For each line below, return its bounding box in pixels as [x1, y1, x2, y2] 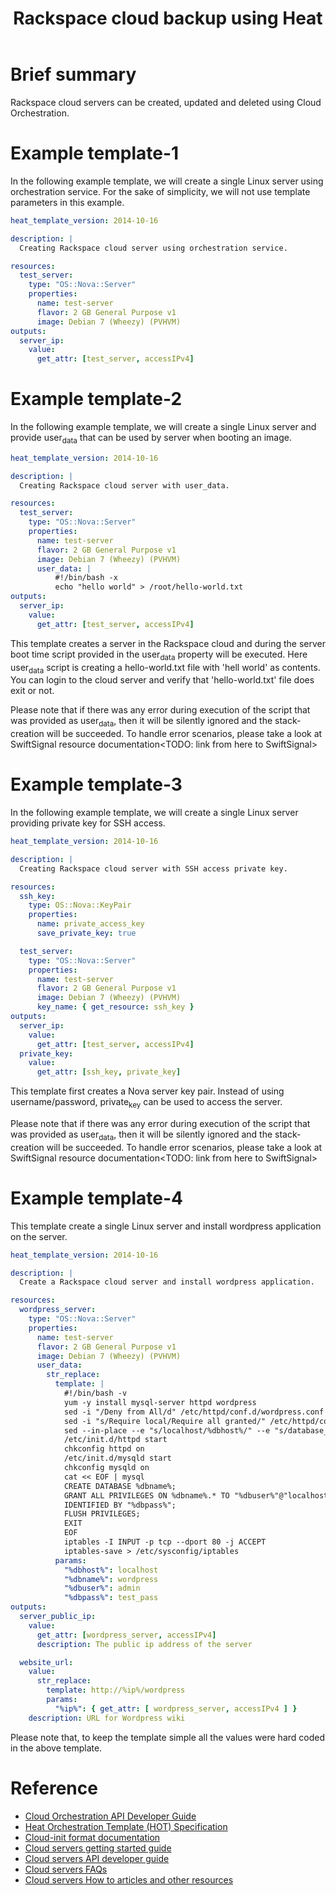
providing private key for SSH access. [10, 817, 166, 829]
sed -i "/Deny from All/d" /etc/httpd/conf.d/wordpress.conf [63, 1407, 325, 1417]
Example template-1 [10, 142, 180, 165]
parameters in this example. [10, 196, 125, 208]
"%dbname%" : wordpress [63, 1574, 159, 1584]
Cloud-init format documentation [24, 1831, 161, 1843]
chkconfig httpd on [63, 1444, 145, 1454]
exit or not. [10, 685, 55, 697]
